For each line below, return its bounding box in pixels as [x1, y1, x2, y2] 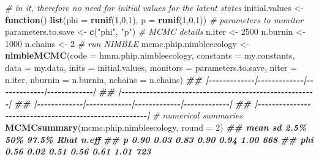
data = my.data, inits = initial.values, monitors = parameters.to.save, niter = [5, 60, 297, 73]
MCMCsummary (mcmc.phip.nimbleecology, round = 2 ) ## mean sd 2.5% [5, 120, 307, 133]
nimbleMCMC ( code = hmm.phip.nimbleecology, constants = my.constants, [5, 49, 295, 62]
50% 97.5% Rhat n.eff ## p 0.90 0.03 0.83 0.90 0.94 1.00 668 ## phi [5, 133, 313, 145]
